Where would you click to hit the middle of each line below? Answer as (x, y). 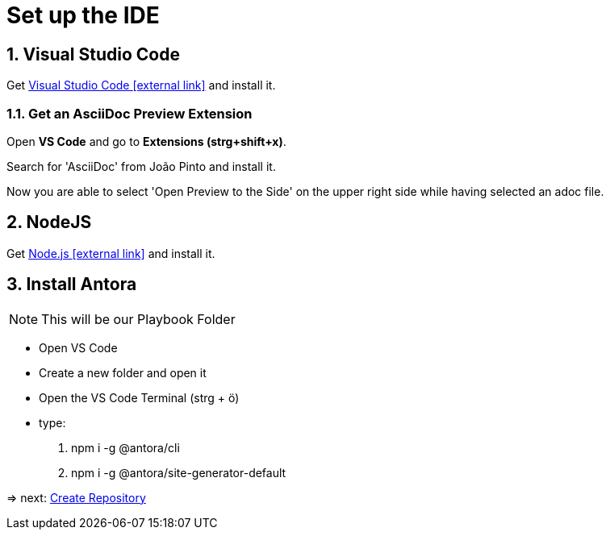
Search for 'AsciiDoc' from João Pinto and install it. (141, 166)
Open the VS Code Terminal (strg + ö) (139, 397)
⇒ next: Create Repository (76, 497)
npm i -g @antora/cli (125, 447)
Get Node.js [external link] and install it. (111, 253)
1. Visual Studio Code (93, 54)
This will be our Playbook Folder (138, 319)
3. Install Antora (72, 285)
